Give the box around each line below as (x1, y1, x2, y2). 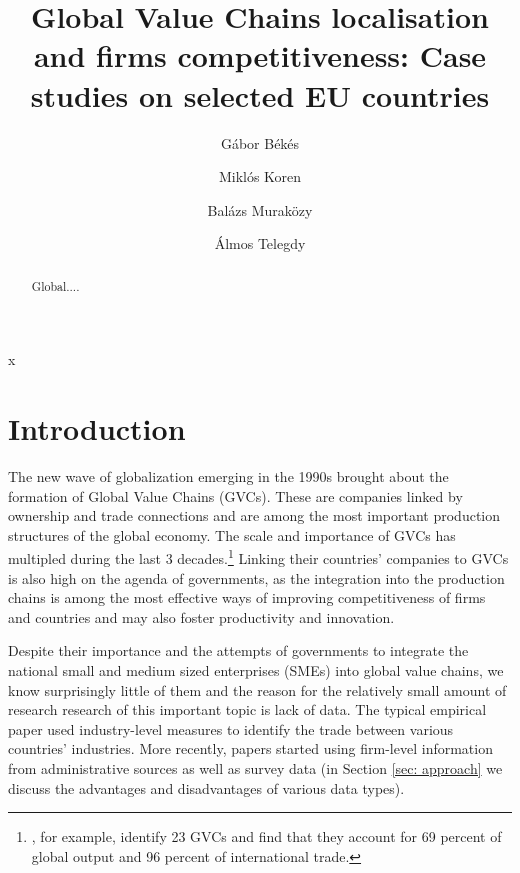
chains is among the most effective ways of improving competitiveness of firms (8, 587, 486, 608)
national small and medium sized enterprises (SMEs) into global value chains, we (8, 660, 504, 681)
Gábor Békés (220, 132, 300, 153)
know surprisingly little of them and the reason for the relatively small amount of (8, 679, 507, 700)
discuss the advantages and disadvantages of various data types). (8, 777, 405, 798)
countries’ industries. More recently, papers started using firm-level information (8, 738, 493, 759)
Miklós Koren (218, 166, 302, 187)
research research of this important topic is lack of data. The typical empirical (8, 699, 487, 720)
